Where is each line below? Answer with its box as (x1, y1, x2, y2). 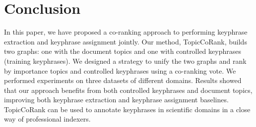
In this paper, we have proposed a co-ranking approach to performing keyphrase (4, 27, 248, 37)
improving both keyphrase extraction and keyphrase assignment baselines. (4, 94, 229, 105)
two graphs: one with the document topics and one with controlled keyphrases (4, 46, 241, 56)
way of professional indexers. (4, 114, 91, 124)
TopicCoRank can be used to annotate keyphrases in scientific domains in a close (4, 104, 251, 114)
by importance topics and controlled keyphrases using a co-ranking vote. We (4, 65, 236, 76)
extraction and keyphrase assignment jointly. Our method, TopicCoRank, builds (4, 36, 247, 46)
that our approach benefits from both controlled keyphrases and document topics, (4, 85, 253, 95)
